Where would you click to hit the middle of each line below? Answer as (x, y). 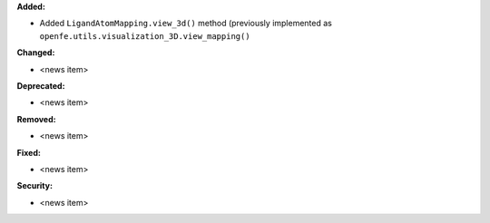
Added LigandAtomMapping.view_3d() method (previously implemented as (186, 24)
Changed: (36, 53)
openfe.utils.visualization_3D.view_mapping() (145, 36)
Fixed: (29, 152)
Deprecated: (41, 85)
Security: (35, 186)
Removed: (36, 119)
